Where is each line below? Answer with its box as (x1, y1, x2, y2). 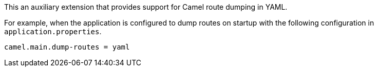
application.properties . (4, 27, 102, 36)
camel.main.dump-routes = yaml (4, 43, 130, 51)
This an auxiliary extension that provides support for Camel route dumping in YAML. (4, 3, 288, 11)
